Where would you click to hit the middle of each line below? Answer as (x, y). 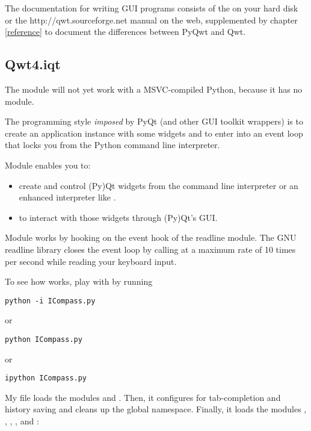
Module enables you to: (48, 165)
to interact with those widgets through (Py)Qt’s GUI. (118, 217)
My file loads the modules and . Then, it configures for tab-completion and (143, 397)
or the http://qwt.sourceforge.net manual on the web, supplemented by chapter (151, 20)
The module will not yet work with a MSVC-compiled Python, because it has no (154, 89)
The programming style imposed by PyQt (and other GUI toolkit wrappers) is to (154, 121)
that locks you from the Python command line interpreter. (112, 145)
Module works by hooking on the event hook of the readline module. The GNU (151, 237)
